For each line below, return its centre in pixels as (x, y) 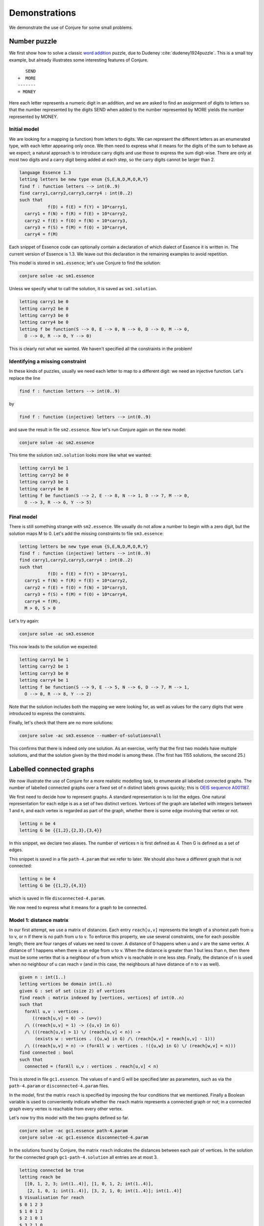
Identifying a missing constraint (48, 361)
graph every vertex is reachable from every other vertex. (66, 1109)
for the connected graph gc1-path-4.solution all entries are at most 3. (84, 1157)
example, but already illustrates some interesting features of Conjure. (79, 60)
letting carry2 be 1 (44, 666)
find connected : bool (46, 1053)
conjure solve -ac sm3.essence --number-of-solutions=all (90, 735)
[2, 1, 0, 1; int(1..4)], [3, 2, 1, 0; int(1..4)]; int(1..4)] (104, 1191)
